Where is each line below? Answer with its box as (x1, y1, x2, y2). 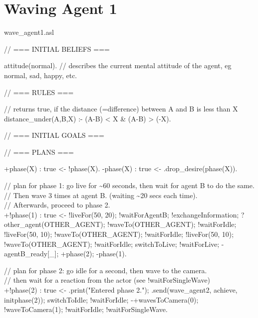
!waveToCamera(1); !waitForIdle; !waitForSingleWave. (4, 304, 168, 315)
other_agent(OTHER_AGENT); (4, 219, 105, 229)
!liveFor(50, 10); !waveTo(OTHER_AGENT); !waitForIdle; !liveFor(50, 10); (4, 229, 234, 239)
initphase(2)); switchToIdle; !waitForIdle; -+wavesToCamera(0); (4, 294, 198, 305)
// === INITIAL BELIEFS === (4, 43, 110, 54)
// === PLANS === (4, 146, 74, 157)
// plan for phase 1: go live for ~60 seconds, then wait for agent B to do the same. (4, 180, 255, 191)
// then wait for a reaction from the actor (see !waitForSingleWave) (4, 275, 210, 285)
